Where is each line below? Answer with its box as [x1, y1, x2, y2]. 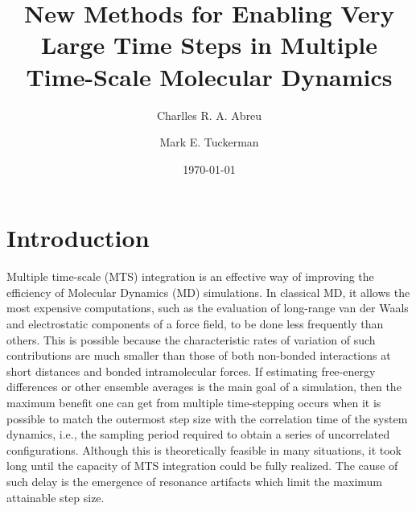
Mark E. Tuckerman [159, 134, 259, 150]
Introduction [6, 221, 150, 254]
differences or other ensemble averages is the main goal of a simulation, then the [6, 378, 402, 395]
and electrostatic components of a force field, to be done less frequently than [6, 315, 384, 332]
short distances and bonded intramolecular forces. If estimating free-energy [6, 362, 376, 379]
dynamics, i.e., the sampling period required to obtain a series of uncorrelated [6, 426, 390, 443]
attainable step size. [6, 488, 105, 505]
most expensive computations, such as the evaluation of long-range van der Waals [6, 299, 409, 316]
